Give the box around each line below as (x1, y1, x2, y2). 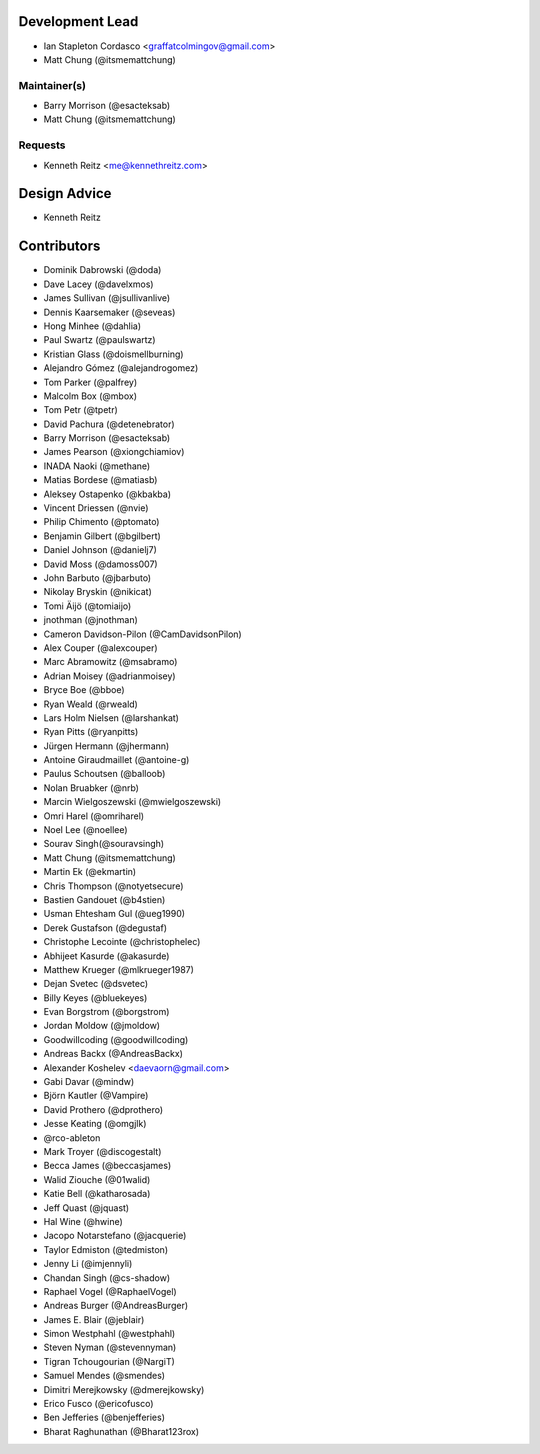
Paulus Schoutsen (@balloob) (43, 768, 166, 780)
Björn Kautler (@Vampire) (43, 1090, 149, 1102)
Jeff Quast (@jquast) (43, 1201, 130, 1214)
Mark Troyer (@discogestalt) (43, 1146, 162, 1157)
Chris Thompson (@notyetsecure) (43, 880, 184, 892)
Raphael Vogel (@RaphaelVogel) (43, 1285, 177, 1297)
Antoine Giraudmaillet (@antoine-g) (43, 754, 190, 766)
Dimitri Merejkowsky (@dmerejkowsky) (43, 1383, 205, 1395)
